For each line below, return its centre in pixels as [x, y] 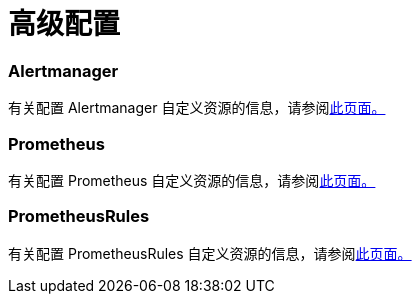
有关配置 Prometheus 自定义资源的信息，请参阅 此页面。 [192, 180]
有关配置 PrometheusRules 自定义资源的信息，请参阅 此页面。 [210, 253]
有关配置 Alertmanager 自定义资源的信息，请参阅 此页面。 [197, 108]
